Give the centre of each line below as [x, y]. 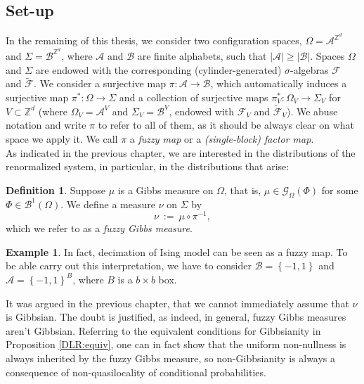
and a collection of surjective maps [194, 97]
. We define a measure [108, 204]
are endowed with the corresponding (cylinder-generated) [158, 69]
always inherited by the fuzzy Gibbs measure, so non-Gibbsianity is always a [171, 358]
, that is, [242, 190]
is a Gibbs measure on [165, 190]
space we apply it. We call [62, 138]
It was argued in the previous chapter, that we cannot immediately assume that [177, 303]
